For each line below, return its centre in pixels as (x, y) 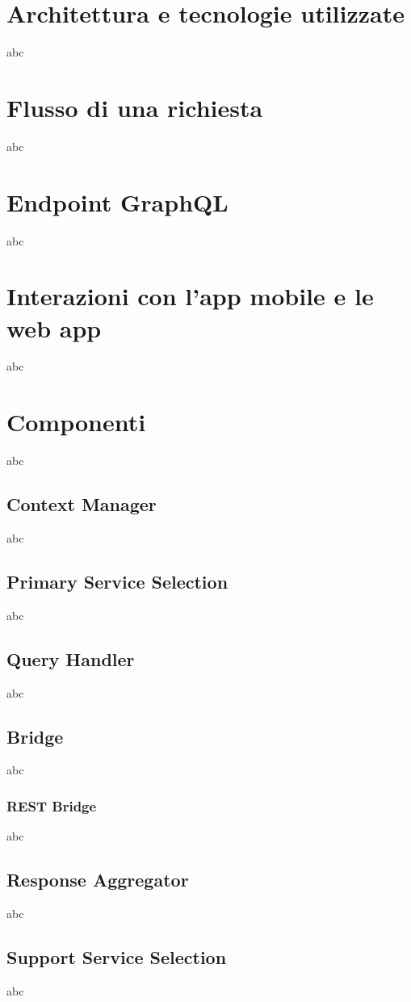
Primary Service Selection (117, 581)
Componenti (76, 422)
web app (54, 327)
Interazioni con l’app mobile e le (190, 296)
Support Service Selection (117, 956)
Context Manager (82, 504)
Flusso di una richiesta (135, 107)
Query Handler (71, 658)
